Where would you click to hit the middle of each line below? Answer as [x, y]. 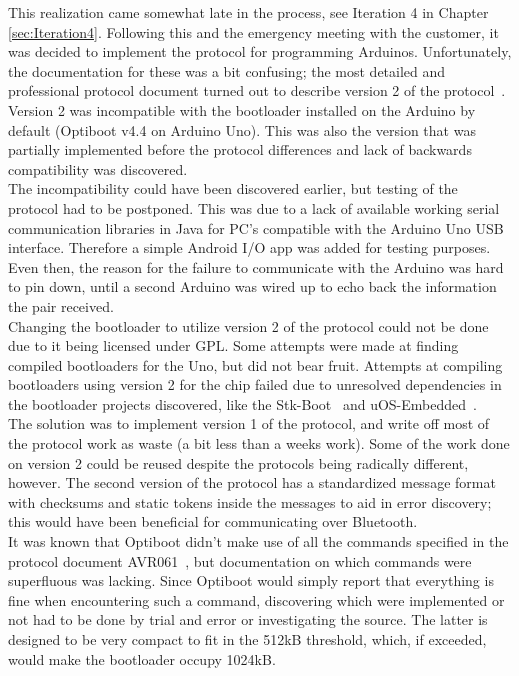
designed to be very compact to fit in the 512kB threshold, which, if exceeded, [247, 639]
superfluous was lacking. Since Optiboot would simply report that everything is [251, 580]
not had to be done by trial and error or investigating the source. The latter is [248, 619]
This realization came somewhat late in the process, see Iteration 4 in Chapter [248, 12]
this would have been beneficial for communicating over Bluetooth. [213, 521]
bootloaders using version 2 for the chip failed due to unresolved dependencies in [255, 384]
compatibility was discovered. [98, 168]
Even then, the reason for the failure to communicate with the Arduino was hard [256, 266]
